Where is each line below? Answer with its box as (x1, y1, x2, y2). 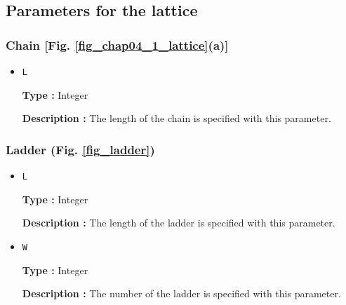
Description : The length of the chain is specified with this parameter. (22, 111, 331, 126)
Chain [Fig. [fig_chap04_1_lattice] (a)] (6, 36, 229, 53)
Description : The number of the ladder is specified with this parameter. (22, 286, 341, 301)
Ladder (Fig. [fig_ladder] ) (6, 140, 155, 158)
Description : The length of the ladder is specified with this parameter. (22, 215, 335, 230)
